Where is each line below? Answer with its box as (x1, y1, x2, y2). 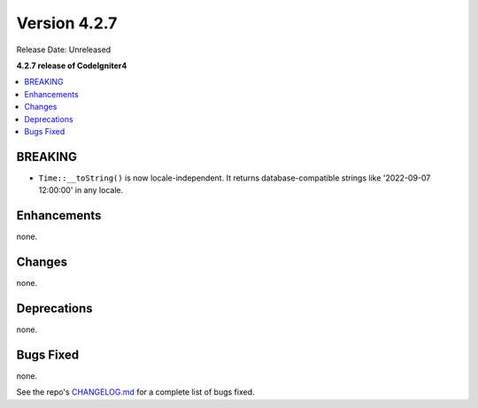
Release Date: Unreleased (16, 44, 112, 55)
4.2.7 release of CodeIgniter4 (16, 60, 127, 71)
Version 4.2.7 (16, 13, 118, 33)
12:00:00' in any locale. (38, 185, 124, 196)
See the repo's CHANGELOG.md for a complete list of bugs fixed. (16, 387, 256, 397)
